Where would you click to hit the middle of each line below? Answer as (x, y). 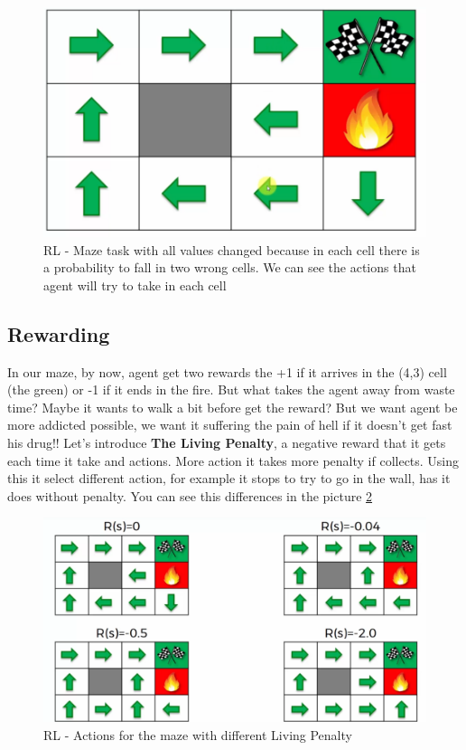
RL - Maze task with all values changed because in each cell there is (232, 249)
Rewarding (59, 333)
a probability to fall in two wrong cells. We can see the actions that (230, 267)
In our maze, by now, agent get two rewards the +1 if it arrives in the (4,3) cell (227, 371)
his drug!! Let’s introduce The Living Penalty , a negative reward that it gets (227, 443)
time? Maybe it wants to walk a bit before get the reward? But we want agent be (233, 407)
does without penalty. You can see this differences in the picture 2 (190, 495)
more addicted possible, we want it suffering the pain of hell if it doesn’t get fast (230, 425)
